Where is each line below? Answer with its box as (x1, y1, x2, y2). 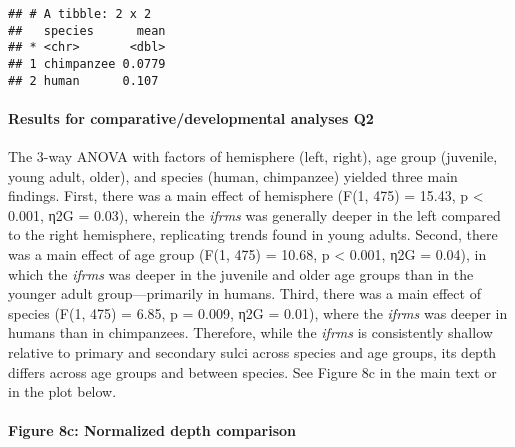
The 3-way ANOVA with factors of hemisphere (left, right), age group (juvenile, (8, 146, 498, 167)
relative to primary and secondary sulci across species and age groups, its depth (8, 342, 497, 363)
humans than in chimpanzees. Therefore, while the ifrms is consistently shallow (8, 322, 493, 343)
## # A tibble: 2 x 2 (8, 7, 152, 21)
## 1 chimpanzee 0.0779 (8, 56, 166, 71)
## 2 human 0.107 (8, 73, 159, 88)
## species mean (8, 23, 166, 38)
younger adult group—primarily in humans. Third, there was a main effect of (8, 283, 481, 304)
